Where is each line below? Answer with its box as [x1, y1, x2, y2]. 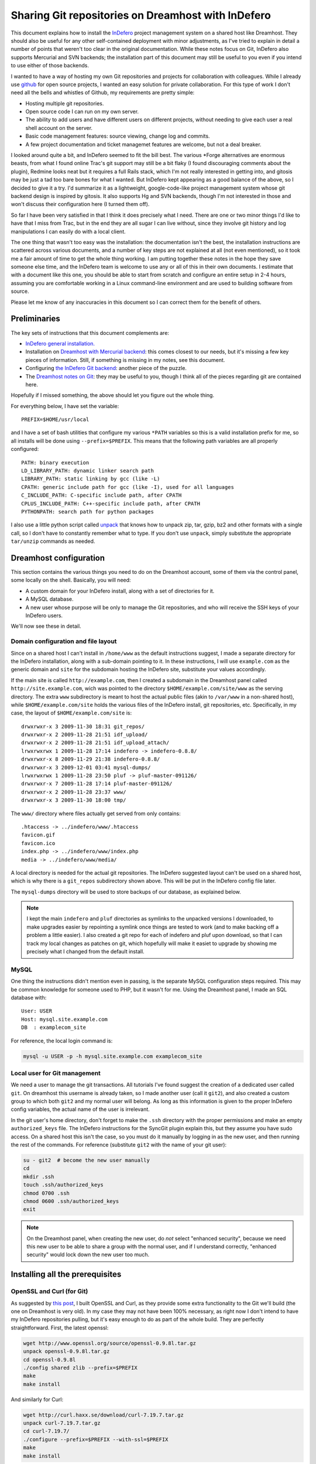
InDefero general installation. [25, 340, 95, 347]
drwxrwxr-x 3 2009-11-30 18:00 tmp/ [21, 797, 126, 803]
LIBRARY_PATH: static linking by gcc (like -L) [21, 476, 160, 483]
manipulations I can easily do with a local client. [11, 228, 126, 235]
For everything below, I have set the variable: [11, 402, 119, 409]
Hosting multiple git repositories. [25, 100, 104, 107]
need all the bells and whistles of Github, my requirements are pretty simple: [11, 89, 195, 96]
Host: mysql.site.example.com [21, 1016, 108, 1022]
